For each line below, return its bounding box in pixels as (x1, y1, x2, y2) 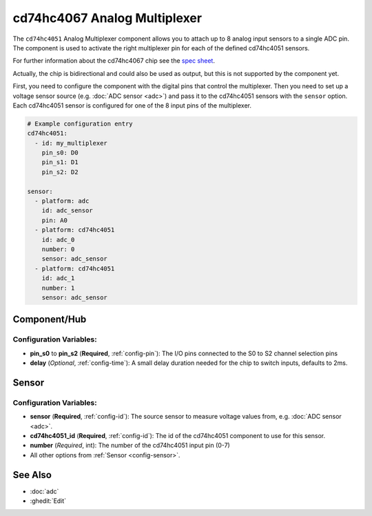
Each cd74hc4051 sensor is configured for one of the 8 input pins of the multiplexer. (12, 101, 251, 110)
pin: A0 (41, 216, 68, 224)
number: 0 (41, 245, 75, 253)
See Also (12, 469, 52, 481)
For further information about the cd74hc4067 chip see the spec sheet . (12, 57, 215, 65)
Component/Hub (12, 314, 87, 326)
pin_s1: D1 (41, 159, 79, 166)
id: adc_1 (41, 275, 75, 282)
